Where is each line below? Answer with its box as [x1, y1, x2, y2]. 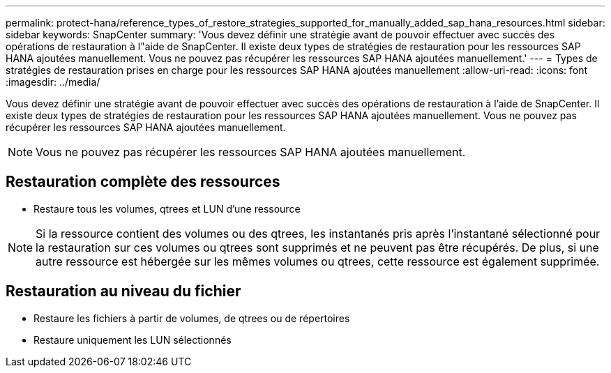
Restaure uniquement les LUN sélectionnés [33, 333, 232, 346]
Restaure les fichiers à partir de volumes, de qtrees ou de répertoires [33, 312, 350, 324]
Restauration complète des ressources [6, 173, 280, 191]
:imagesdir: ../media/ [6, 76, 100, 88]
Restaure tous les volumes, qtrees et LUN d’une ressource [33, 202, 301, 215]
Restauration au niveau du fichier [6, 282, 241, 300]
